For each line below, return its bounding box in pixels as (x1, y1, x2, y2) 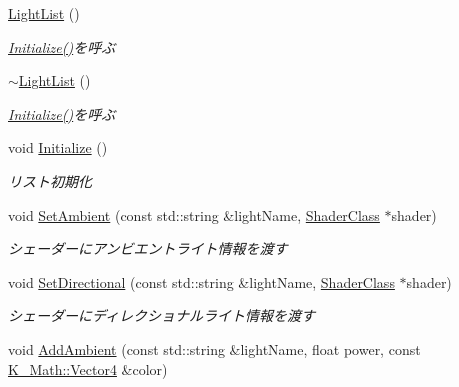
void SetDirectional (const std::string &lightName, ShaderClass (8, 271, 395, 292)
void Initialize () (8, 137, 108, 158)
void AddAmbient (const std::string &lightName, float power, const (8, 338, 421, 359)
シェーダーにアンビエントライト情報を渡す (8, 238, 288, 259)
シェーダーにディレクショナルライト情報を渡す (8, 305, 316, 326)
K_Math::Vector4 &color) (8, 358, 168, 379)
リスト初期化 (8, 170, 92, 191)
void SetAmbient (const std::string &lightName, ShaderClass (8, 204, 380, 225)
